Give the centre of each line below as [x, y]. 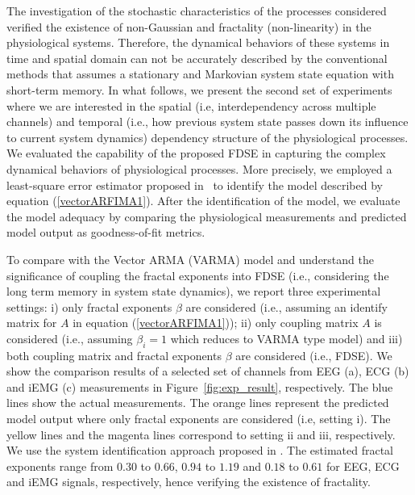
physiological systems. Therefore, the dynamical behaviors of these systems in [198, 42]
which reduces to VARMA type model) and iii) [286, 338]
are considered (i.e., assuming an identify [286, 306]
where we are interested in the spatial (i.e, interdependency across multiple [191, 105]
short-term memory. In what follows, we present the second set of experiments [199, 89]
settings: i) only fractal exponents [89, 306]
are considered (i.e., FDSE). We [314, 355]
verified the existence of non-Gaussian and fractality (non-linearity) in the [189, 26]
